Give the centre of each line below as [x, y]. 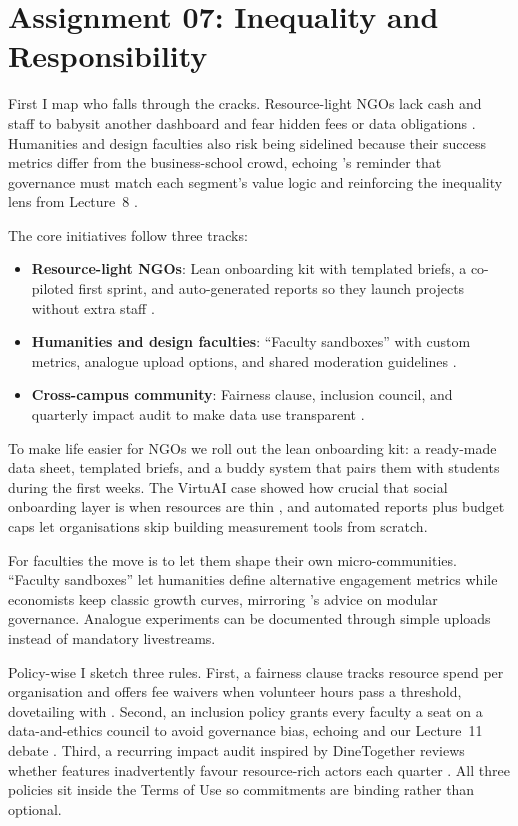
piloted [52, 288]
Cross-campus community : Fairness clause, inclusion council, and [242, 394]
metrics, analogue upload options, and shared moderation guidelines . [244, 360]
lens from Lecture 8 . [73, 201]
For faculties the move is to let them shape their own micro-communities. [232, 559]
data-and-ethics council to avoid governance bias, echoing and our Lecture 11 [245, 730]
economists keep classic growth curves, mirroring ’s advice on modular [223, 598]
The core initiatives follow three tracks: [128, 234]
